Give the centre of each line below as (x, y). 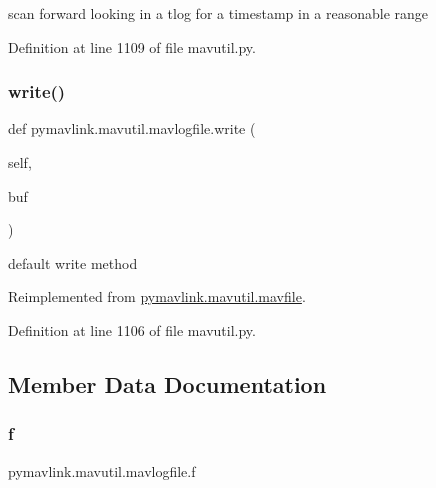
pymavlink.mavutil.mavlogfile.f (102, 470)
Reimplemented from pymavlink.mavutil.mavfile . (157, 296)
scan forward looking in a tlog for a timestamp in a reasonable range (218, 13)
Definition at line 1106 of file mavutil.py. (132, 329)
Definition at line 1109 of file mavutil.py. (132, 46)
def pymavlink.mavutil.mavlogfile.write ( (132, 128)
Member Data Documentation (167, 383)
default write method (73, 262)
